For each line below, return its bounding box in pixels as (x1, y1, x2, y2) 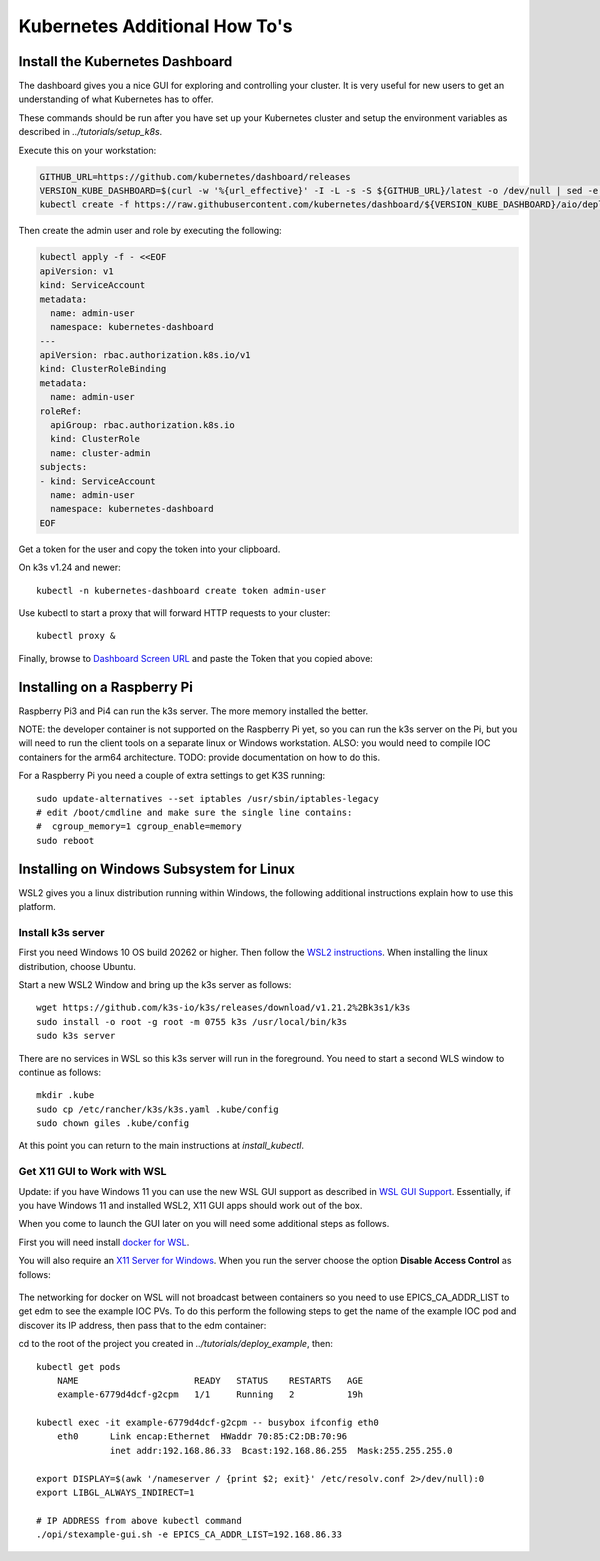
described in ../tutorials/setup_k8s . (18, 126, 163, 138)
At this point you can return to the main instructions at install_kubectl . (18, 1140, 305, 1152)
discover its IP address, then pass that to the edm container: (18, 1319, 267, 1331)
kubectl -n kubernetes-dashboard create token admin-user (36, 585, 327, 596)
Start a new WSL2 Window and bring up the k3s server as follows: (18, 978, 292, 990)
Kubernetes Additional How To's (18, 15, 293, 37)
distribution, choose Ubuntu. (18, 960, 137, 972)
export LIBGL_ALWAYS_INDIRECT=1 (36, 1487, 195, 1499)
